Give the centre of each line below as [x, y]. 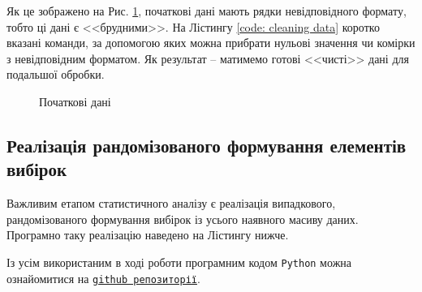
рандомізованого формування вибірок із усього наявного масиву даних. [183, 219]
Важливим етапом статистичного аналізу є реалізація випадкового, [171, 203]
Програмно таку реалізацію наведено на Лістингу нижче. [148, 235]
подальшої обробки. [56, 74]
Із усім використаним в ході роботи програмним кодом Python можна [179, 262]
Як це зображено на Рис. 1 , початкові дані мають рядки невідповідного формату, [207, 11]
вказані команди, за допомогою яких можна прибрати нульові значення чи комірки [211, 43]
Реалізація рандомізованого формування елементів [207, 145]
